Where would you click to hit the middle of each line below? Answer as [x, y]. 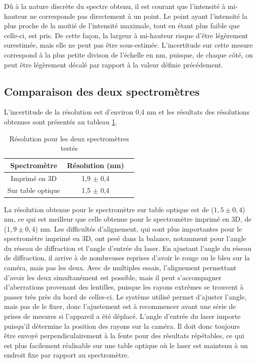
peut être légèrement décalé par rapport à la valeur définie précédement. [114, 64]
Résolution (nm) [96, 165]
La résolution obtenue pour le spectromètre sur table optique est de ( [109, 209]
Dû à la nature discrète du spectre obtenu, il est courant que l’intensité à [115, 6]
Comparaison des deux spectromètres [102, 91]
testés [69, 148]
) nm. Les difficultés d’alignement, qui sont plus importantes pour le [139, 228]
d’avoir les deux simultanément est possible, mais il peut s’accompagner [113, 277]
